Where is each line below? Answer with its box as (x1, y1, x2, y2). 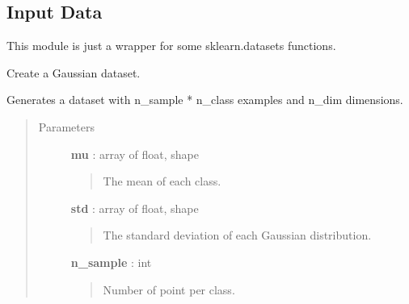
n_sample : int (70, 253, 152, 270)
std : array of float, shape (70, 199, 199, 216)
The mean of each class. (103, 173, 221, 189)
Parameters (38, 118, 95, 135)
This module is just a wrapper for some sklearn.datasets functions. (6, 37, 336, 54)
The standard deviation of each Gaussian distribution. (103, 227, 372, 244)
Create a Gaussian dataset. (6, 64, 141, 81)
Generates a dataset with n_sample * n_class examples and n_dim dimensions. (6, 91, 403, 108)
